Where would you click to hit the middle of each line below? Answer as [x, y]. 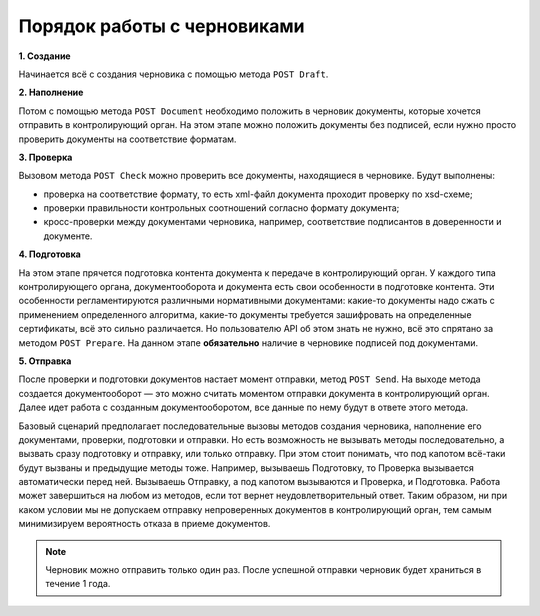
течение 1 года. [78, 584]
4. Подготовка [50, 254]
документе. [68, 236]
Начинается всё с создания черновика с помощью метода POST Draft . [173, 74]
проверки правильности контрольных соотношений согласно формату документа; [221, 208]
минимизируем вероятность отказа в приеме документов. [144, 524]
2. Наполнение [51, 92]
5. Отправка [45, 361]
